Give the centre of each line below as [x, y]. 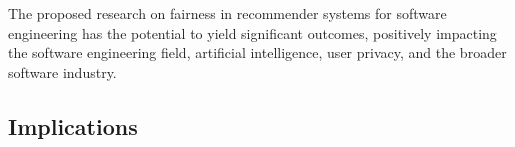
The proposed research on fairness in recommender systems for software [227, 13]
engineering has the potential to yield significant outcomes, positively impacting [252, 32]
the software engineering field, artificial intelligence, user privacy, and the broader [257, 52]
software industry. [62, 71]
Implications [73, 125]
